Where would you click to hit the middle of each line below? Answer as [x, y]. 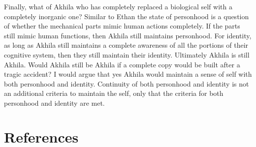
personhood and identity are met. [54, 103]
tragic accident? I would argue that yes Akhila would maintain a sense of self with [128, 74]
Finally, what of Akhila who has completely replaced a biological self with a [118, 6]
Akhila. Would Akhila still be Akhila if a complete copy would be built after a [122, 64]
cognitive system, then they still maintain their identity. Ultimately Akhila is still [127, 54]
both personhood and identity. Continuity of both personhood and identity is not [127, 83]
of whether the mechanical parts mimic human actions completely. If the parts [122, 26]
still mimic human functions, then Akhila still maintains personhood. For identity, [128, 35]
